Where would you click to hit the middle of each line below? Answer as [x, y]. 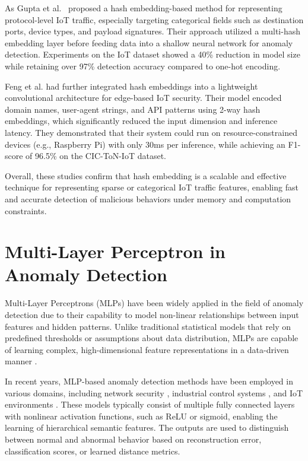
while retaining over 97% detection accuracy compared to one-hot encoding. [143, 66]
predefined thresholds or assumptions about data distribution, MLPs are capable [152, 338]
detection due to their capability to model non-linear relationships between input [152, 314]
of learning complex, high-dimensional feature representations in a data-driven [147, 349]
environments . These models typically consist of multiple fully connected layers [150, 404]
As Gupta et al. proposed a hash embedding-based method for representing [144, 8]
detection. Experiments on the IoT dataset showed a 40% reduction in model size [153, 54]
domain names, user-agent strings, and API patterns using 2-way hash [133, 109]
